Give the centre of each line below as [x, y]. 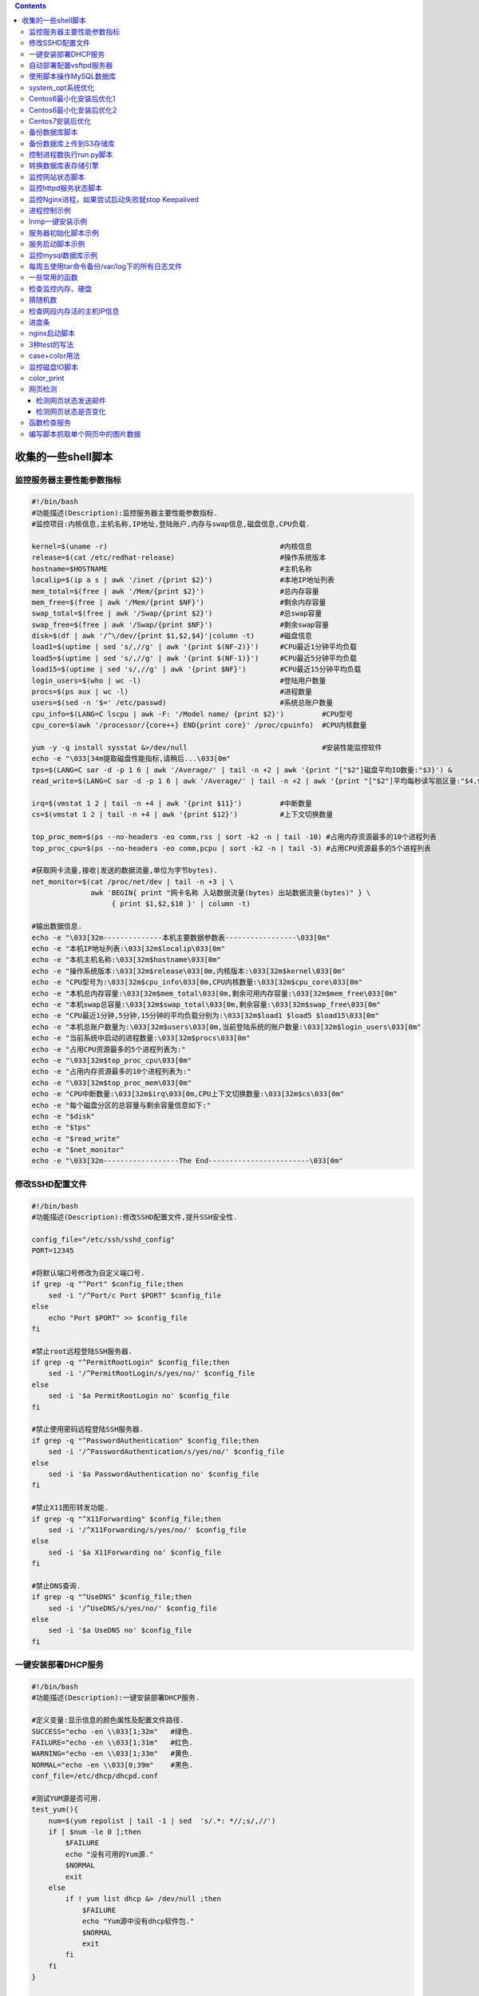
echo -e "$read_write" [76, 1139]
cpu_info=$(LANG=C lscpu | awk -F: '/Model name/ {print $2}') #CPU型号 [192, 714]
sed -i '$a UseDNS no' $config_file [120, 1630]
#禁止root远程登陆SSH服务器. [82, 1351]
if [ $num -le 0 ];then [95, 1832]
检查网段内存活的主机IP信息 [74, 311]
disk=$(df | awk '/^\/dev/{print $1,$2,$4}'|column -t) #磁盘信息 [172, 636]
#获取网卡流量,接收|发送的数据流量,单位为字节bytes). [125, 871]
